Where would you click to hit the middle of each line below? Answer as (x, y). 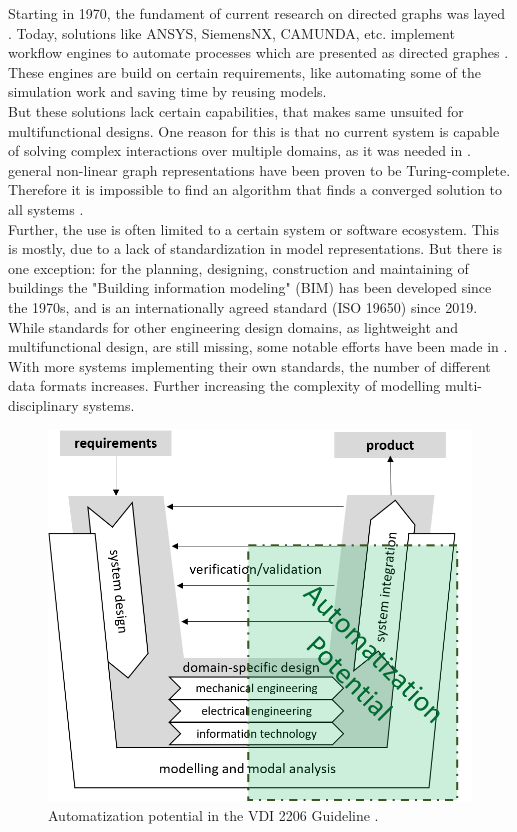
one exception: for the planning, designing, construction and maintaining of (238, 267)
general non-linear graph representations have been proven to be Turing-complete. (259, 169)
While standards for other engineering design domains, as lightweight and (233, 326)
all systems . (46, 208)
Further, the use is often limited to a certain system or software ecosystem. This (253, 228)
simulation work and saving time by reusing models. (167, 91)
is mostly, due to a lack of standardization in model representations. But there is (255, 248)
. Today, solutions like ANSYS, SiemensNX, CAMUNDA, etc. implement (231, 32)
